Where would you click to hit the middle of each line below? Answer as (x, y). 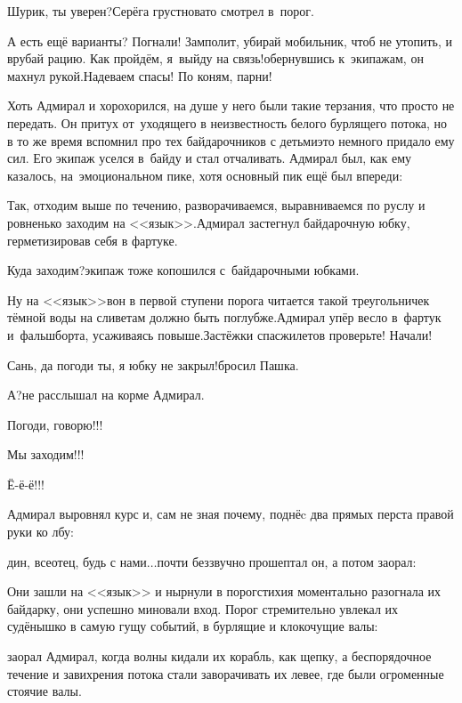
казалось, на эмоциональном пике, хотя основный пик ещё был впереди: (205, 175)
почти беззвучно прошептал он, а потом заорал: (287, 561)
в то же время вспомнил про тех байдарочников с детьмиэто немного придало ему (231, 140)
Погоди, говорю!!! (55, 424)
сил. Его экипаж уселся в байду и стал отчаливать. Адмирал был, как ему (210, 158)
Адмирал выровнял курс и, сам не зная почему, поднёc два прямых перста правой (231, 514)
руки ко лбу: (41, 532)
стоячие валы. (45, 691)
